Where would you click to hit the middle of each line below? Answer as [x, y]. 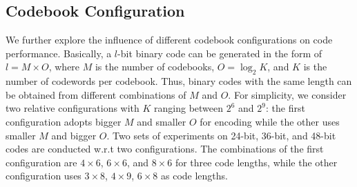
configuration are [41, 162]
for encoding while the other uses [270, 121]
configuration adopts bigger [64, 121]
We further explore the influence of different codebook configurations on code [169, 40]
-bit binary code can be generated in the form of [220, 53]
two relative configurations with [73, 108]
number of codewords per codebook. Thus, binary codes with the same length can [179, 81]
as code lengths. [194, 176]
